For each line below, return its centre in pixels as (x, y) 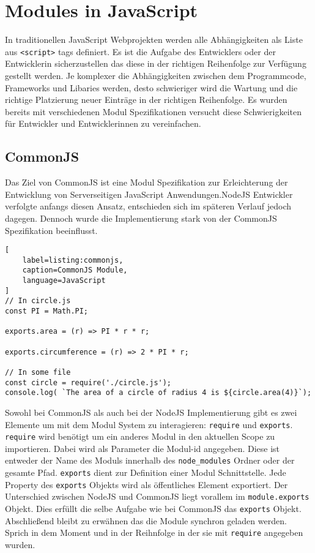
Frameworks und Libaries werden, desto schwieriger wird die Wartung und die (151, 87)
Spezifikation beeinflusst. (51, 230)
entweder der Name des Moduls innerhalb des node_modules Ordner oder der (150, 460)
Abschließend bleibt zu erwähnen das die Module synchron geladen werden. (146, 520)
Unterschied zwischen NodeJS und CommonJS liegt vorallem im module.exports (157, 496)
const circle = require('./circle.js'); (88, 382)
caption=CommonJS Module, (75, 270)
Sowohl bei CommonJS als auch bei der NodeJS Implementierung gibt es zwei (151, 412)
